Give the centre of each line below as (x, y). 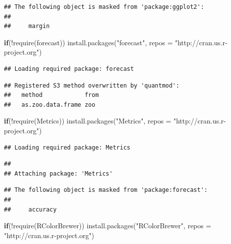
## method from (51, 95)
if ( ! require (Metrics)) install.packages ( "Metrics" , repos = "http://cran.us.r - (115, 121)
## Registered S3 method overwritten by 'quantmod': (92, 85)
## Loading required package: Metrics (67, 147)
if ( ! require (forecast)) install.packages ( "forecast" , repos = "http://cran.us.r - (116, 42)
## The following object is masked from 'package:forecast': (106, 190)
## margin (27, 26)
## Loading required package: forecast (69, 69)
